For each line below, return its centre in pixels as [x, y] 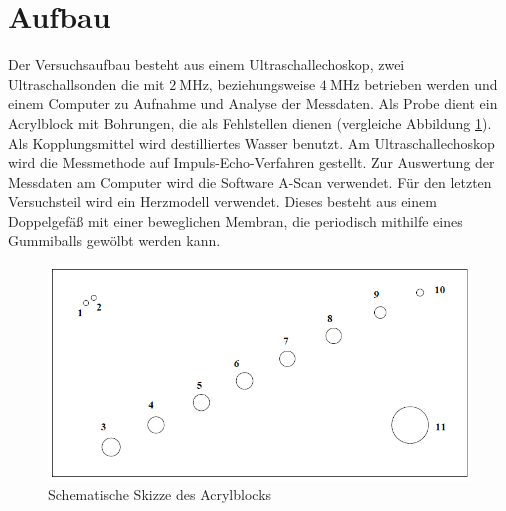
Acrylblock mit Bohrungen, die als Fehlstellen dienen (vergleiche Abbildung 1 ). [250, 122]
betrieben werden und [431, 83]
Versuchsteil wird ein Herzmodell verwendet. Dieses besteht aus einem [222, 201]
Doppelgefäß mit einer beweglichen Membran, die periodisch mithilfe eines [235, 220]
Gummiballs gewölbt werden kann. [114, 240]
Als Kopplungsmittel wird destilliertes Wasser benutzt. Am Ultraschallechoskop [251, 142]
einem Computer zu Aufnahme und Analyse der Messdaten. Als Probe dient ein [253, 103]
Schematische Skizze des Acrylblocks [160, 494]
